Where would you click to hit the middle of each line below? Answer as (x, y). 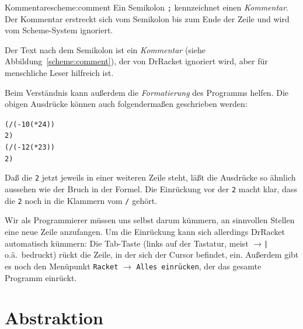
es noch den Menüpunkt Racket (62, 266)
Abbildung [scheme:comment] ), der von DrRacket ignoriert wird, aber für (136, 61)
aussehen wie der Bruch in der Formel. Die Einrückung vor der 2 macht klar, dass (151, 189)
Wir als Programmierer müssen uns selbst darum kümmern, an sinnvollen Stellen (150, 220)
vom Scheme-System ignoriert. (59, 30)
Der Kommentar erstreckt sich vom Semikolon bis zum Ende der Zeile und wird (147, 18)
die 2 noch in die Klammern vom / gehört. (81, 200)
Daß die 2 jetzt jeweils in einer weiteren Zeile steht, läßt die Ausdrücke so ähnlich (150, 177)
